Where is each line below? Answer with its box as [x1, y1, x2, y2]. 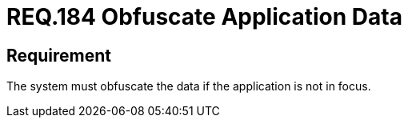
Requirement [6, 45, 112, 66]
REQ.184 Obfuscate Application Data [6, 3, 402, 30]
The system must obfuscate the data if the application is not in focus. [6, 79, 371, 94]
